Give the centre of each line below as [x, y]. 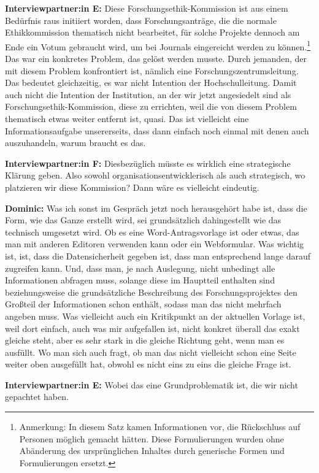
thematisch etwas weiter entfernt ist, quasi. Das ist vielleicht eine [127, 118]
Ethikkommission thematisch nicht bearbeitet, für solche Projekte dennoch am [152, 32]
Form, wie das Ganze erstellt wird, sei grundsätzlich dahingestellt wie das [143, 220]
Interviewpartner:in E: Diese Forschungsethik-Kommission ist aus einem [147, 8]
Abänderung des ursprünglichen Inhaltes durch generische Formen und [152, 451]
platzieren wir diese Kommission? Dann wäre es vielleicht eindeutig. [132, 187]
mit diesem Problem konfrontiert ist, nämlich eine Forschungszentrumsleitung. [152, 70]
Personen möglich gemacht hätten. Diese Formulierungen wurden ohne [152, 438]
